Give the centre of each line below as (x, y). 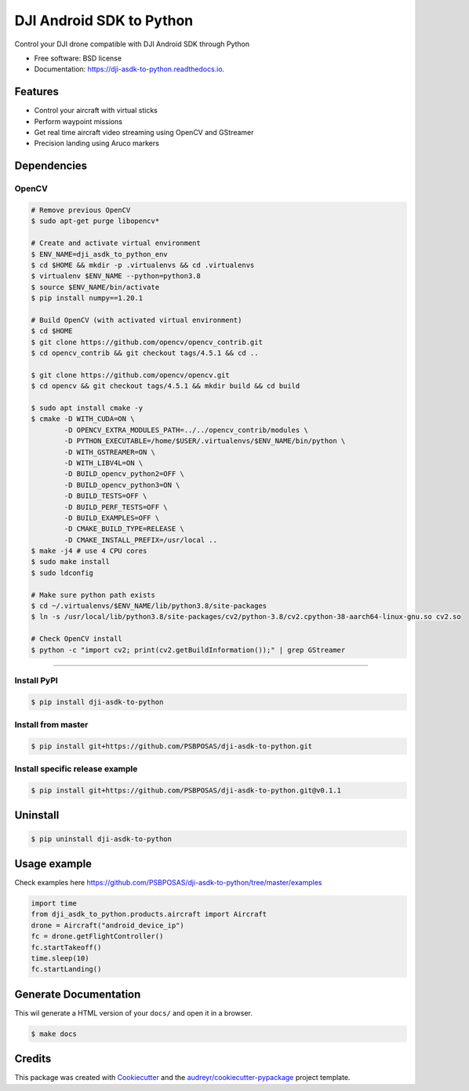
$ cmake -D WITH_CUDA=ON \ (83, 419)
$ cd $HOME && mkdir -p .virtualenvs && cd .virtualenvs (143, 265)
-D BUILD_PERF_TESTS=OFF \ (116, 507)
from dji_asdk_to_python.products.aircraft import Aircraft (149, 914)
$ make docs (54, 1034)
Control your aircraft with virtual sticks (96, 111)
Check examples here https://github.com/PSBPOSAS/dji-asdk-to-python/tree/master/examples (168, 883)
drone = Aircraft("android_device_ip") (107, 925)
